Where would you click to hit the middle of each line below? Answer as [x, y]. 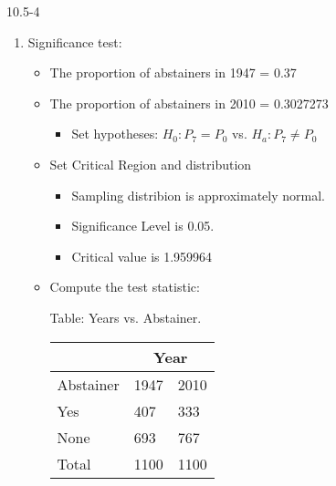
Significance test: [75, 41]
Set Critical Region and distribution [151, 164]
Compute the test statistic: [125, 287]
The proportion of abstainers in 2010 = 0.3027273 [189, 103]
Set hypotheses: [115, 134]
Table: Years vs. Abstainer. [126, 317]
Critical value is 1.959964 [142, 256]
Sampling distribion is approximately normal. [198, 195]
